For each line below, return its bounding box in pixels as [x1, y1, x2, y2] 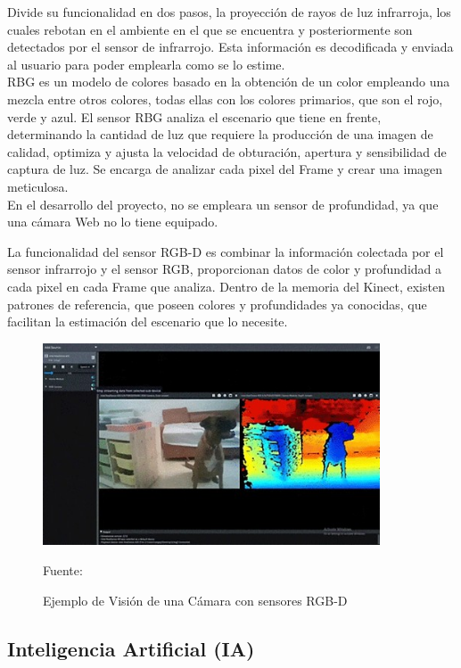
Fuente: [43, 561, 83, 580]
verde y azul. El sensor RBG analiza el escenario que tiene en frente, [7, 107, 382, 126]
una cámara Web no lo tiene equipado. [7, 212, 218, 231]
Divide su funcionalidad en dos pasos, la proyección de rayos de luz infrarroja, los [7, 3, 451, 21]
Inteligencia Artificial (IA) [7, 634, 255, 662]
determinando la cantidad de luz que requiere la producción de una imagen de [7, 125, 433, 144]
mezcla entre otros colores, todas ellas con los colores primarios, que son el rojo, [7, 89, 443, 108]
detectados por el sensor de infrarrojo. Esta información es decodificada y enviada [7, 37, 454, 56]
